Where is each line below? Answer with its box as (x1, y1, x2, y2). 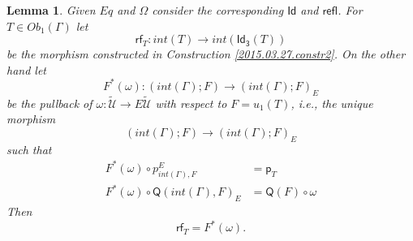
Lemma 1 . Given (6, 2, 96, 18)
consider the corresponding (152, 2, 284, 18)
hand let (6, 61, 47, 78)
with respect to (155, 94, 227, 111)
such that (6, 140, 52, 157)
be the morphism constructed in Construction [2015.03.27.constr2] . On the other (6, 45, 406, 62)
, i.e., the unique (290, 94, 373, 111)
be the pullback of (6, 94, 92, 111)
